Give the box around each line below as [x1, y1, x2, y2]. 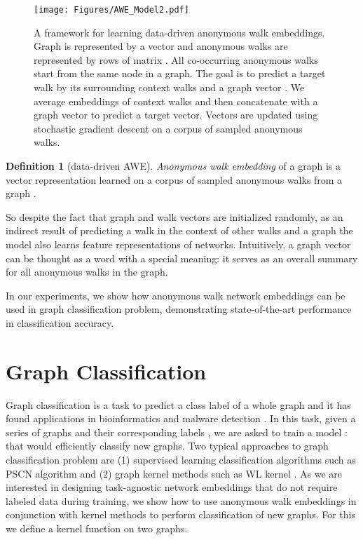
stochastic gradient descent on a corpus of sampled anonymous [34, 121, 303, 135]
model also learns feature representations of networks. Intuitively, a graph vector [6, 236, 351, 251]
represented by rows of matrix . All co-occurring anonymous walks [34, 52, 318, 67]
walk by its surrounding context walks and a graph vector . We [34, 80, 305, 95]
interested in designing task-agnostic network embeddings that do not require [6, 480, 338, 494]
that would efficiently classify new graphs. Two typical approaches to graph [6, 438, 329, 453]
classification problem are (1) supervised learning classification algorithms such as [6, 452, 356, 467]
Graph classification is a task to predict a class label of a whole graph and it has [6, 397, 351, 412]
